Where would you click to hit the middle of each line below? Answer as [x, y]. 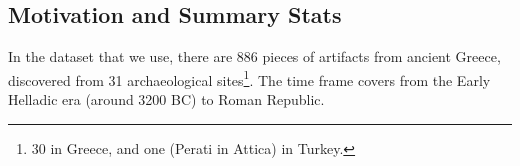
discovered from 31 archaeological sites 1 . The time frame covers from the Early [249, 78]
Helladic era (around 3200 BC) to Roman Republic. [166, 99]
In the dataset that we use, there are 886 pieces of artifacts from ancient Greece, [254, 56]
